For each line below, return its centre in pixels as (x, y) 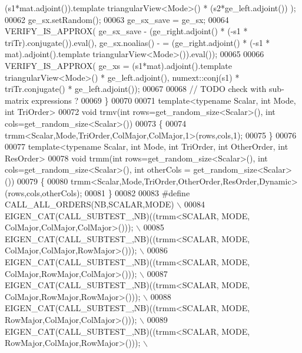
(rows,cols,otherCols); (44, 192)
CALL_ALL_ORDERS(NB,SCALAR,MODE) (89, 204)
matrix (17, 100)
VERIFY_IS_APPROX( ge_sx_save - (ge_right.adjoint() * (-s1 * (126, 31)
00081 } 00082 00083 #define (137, 192)
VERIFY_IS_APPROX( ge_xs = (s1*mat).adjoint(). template (118, 65)
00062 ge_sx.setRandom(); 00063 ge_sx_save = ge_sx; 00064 (117, 19)
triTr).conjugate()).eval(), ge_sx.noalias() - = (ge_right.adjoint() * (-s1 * (137, 42)
